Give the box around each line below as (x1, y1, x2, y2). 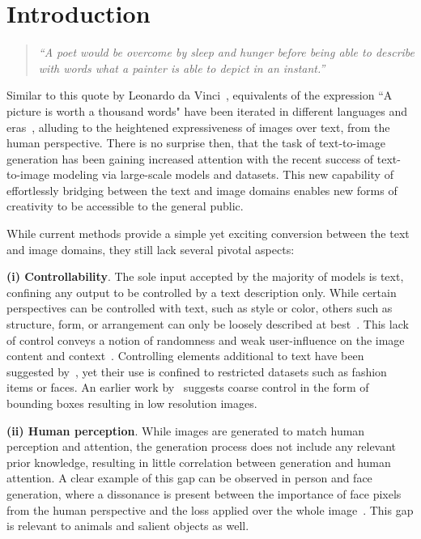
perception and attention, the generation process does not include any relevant (6, 438, 397, 455)
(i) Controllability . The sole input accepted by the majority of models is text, (6, 268, 404, 285)
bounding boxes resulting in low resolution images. (6, 395, 257, 411)
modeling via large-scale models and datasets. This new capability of (53, 166, 393, 183)
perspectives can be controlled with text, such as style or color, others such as (6, 299, 393, 316)
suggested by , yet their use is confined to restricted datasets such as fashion (6, 363, 387, 380)
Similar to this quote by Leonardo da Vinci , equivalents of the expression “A (6, 87, 393, 104)
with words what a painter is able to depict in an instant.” (38, 59, 325, 76)
